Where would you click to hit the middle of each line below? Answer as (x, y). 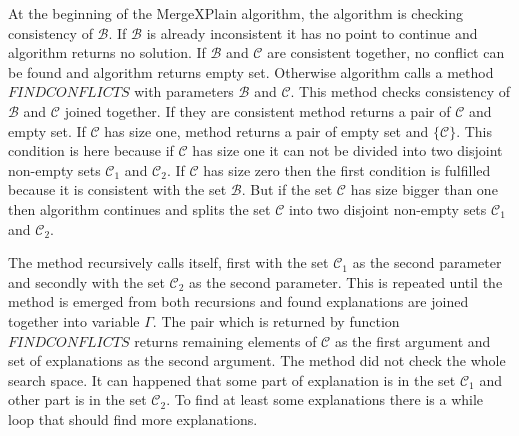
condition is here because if (91, 150)
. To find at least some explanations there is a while (325, 399)
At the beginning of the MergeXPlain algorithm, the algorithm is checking (236, 13)
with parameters (184, 91)
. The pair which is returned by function (276, 320)
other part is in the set (77, 399)
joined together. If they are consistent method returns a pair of (257, 110)
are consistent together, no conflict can (386, 52)
